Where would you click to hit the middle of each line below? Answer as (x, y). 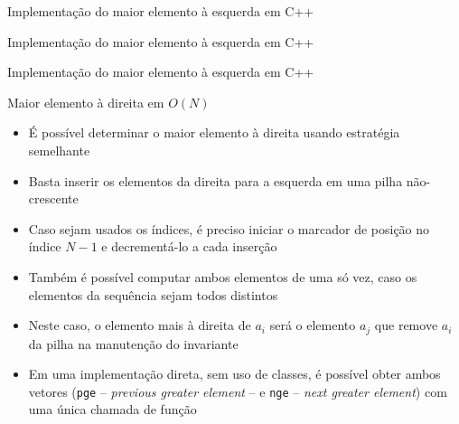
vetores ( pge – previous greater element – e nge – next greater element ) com (238, 391)
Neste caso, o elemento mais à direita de (140, 325)
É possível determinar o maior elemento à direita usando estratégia (214, 132)
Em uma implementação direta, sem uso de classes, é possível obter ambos (234, 374)
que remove (406, 325)
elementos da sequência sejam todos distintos (153, 294)
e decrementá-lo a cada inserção (189, 246)
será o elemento (313, 325)
